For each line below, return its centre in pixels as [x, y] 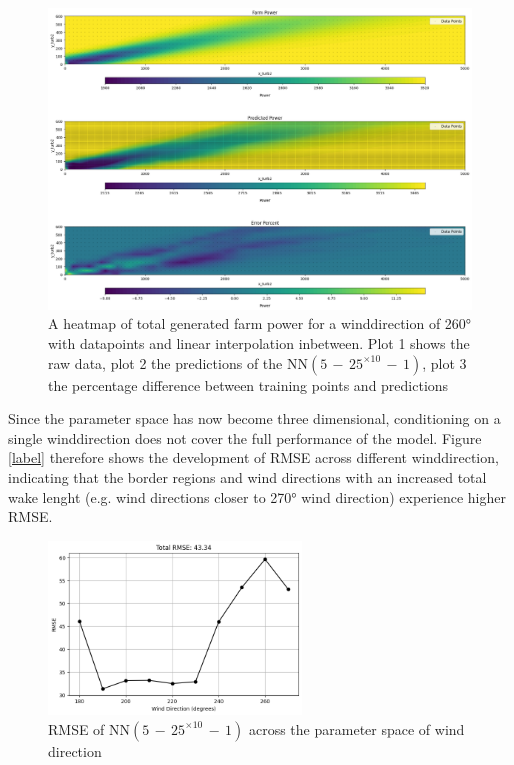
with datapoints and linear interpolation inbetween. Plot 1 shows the [259, 343]
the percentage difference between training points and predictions [248, 384]
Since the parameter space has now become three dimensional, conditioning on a [254, 418]
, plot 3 [444, 362]
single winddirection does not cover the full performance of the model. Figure [245, 437]
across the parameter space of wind [356, 728]
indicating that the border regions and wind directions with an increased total [247, 477]
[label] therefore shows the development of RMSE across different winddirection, [253, 457]
